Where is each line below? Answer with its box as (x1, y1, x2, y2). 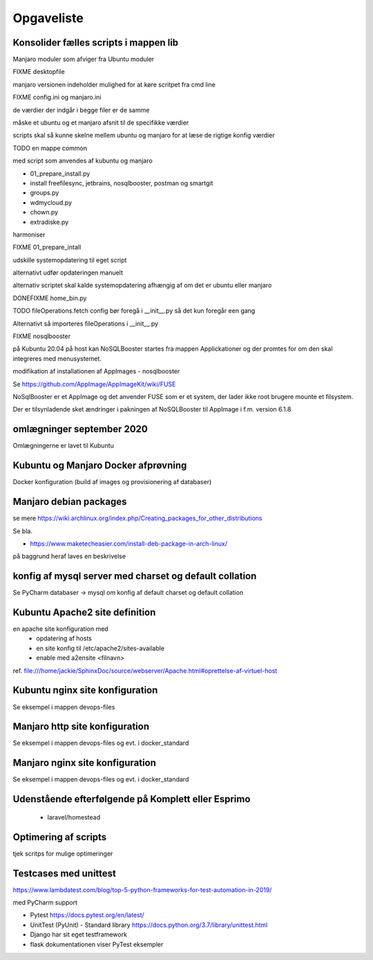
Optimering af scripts (12, 831, 107, 843)
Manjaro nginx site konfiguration (12, 757, 157, 769)
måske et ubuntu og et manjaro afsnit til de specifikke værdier (12, 118, 189, 127)
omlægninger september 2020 (12, 423, 148, 435)
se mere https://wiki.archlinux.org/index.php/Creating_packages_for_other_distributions (12, 514, 262, 522)
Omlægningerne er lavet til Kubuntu (12, 441, 114, 450)
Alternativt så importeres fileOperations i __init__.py (12, 319, 159, 328)
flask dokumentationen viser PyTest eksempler (30, 940, 164, 948)
